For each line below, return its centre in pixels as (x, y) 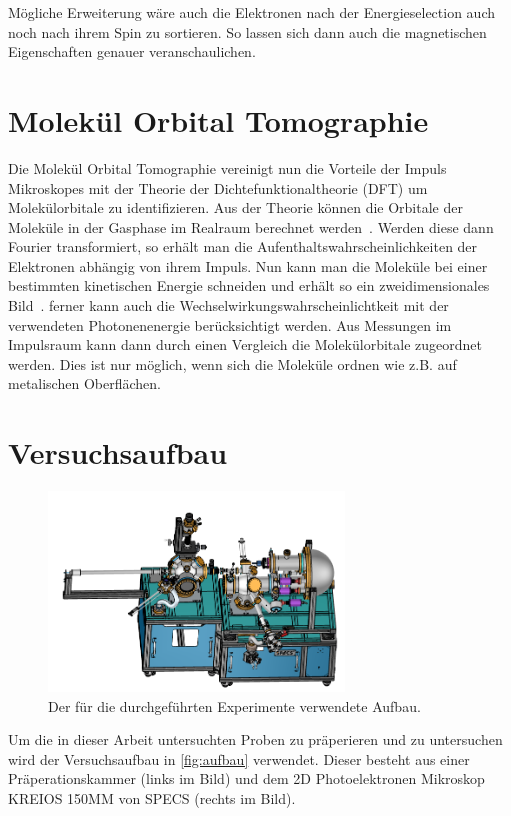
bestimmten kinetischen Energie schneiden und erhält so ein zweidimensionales (249, 285)
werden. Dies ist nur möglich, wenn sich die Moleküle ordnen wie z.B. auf (232, 363)
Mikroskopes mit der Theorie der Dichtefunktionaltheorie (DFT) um (218, 187)
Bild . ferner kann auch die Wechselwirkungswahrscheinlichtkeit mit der (228, 305)
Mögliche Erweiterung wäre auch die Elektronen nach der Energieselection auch (252, 12)
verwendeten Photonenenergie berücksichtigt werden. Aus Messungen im (230, 324)
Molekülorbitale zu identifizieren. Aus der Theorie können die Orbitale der (235, 207)
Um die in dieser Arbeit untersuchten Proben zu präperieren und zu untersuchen (255, 739)
